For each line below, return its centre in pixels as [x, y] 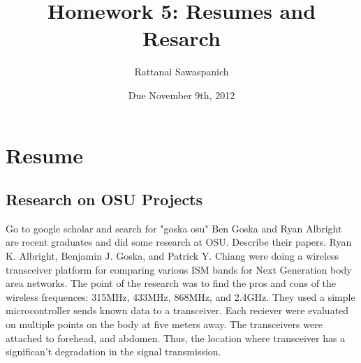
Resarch [182, 38]
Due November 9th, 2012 [182, 95]
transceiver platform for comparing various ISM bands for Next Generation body [179, 269]
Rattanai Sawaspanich [182, 72]
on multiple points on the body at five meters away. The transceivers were [164, 324]
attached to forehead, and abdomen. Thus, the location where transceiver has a [176, 338]
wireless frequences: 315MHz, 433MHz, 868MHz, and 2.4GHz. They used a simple [180, 296]
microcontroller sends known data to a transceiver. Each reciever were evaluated [177, 310]
